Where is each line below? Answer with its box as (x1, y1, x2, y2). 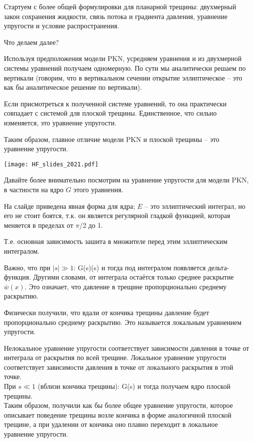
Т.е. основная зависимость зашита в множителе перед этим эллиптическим (4, 236, 228, 246)
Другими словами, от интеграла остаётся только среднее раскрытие (33, 272, 234, 282)
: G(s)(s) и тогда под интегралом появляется (73, 262, 206, 272)
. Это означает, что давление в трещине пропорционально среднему (24, 281, 227, 291)
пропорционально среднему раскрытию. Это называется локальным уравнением (4, 317, 242, 327)
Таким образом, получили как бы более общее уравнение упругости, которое (4, 400, 233, 410)
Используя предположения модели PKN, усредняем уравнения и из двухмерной (4, 53, 242, 63)
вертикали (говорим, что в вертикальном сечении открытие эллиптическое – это (4, 72, 242, 82)
